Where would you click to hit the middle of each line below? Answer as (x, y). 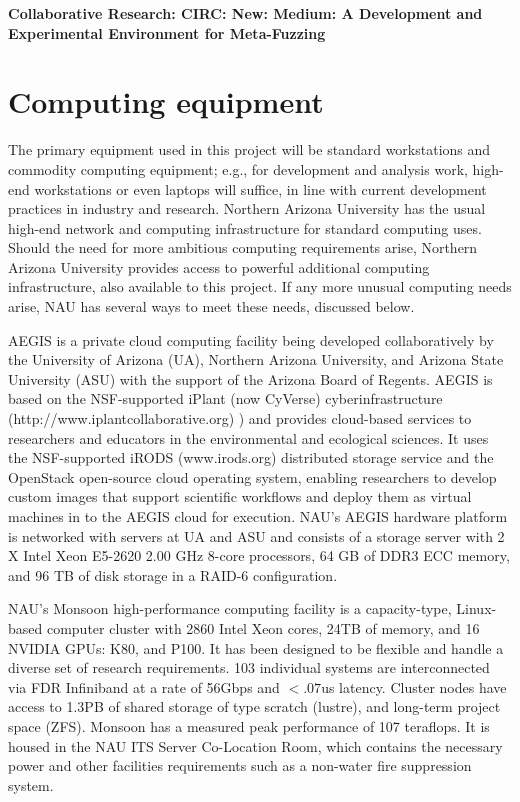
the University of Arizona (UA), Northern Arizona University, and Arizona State (256, 359)
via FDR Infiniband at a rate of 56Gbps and (144, 686)
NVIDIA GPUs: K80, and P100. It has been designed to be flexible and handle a (256, 647)
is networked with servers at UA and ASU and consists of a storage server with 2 (256, 535)
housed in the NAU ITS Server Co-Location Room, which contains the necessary (255, 745)
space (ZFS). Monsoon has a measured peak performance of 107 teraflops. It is (249, 725)
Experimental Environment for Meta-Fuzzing (167, 32)
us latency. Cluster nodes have (414, 686)
